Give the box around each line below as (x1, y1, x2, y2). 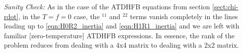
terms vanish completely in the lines (130, 11, 238, 21)
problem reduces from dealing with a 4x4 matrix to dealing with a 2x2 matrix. (4, 40, 239, 50)
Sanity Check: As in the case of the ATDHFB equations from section (4, 1, 210, 11)
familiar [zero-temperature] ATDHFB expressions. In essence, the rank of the (4, 30, 235, 40)
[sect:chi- (212, 1, 239, 11)
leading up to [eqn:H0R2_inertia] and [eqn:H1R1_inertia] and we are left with (4, 21, 240, 31)
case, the (73, 11, 100, 21)
